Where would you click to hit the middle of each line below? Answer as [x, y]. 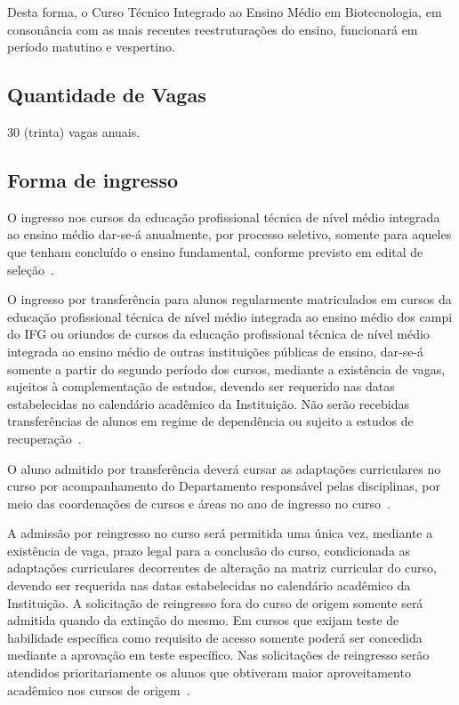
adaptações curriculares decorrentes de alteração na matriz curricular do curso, [222, 568]
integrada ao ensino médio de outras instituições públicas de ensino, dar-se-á [216, 351]
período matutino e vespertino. [91, 47]
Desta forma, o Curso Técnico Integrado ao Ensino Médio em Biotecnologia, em [225, 12]
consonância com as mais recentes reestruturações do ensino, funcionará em [213, 29]
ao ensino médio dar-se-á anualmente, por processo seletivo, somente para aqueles [229, 234]
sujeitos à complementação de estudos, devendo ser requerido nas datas [201, 386]
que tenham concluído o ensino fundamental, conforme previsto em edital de [215, 251]
